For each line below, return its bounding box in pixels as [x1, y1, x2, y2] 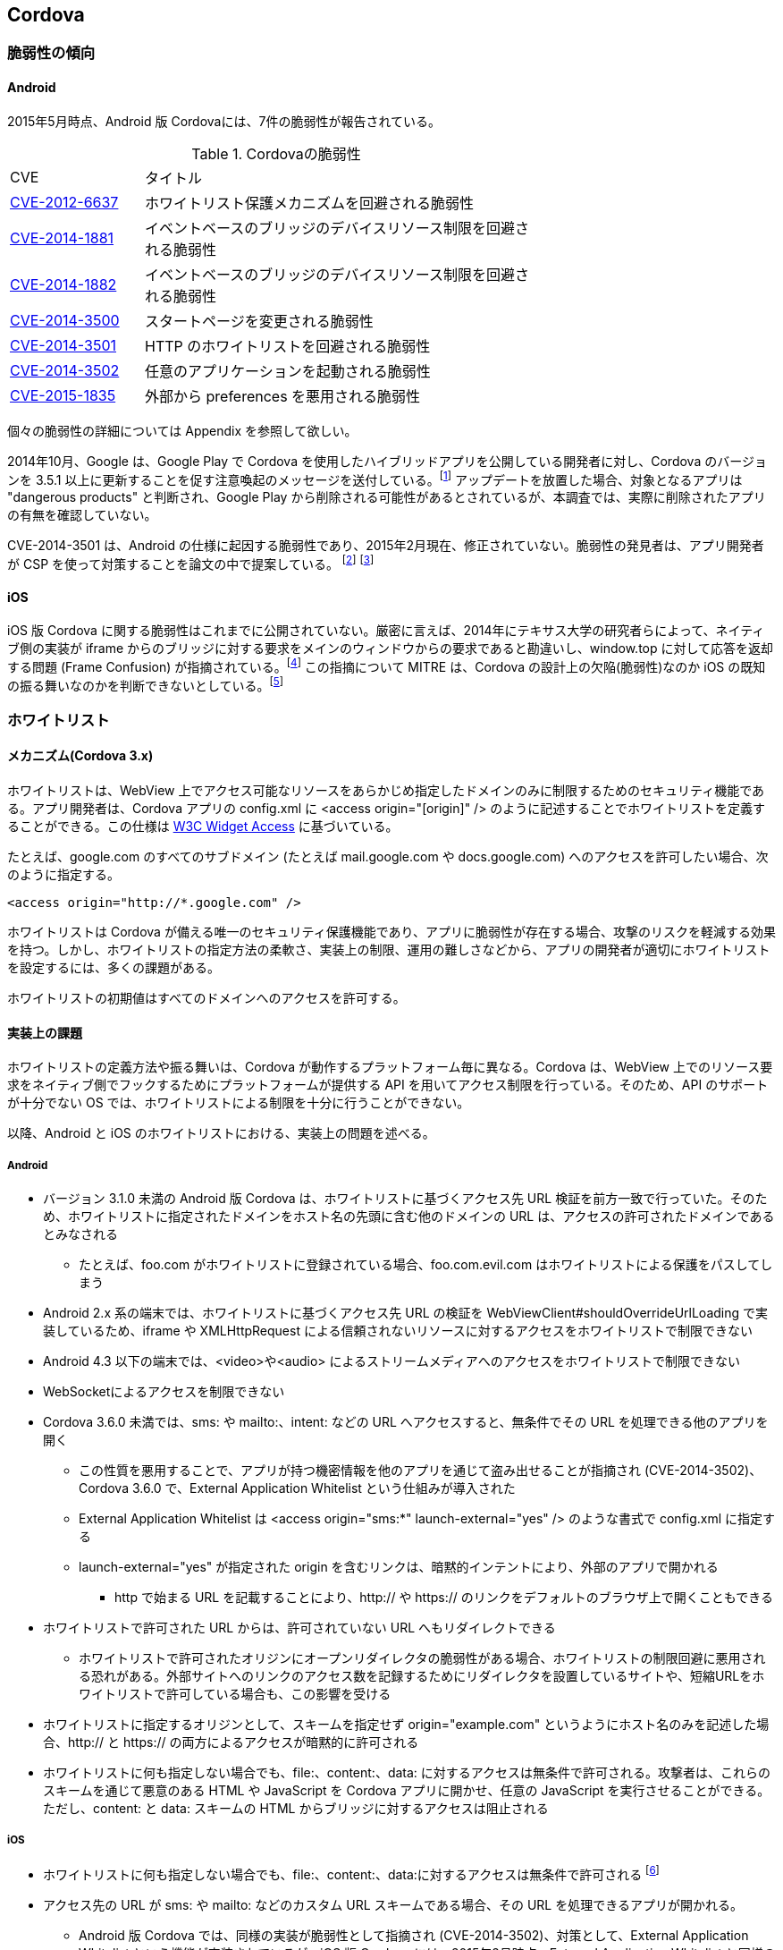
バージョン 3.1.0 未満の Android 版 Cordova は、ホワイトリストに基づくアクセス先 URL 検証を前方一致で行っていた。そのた [43, 1191, 768, 1207]
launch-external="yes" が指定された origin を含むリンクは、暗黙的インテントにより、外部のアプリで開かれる [79, 1559, 719, 1575]
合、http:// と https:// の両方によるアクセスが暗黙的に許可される [43, 1734, 419, 1751]
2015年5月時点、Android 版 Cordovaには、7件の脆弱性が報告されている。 [7, 113, 441, 129]
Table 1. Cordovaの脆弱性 [191, 144, 361, 163]
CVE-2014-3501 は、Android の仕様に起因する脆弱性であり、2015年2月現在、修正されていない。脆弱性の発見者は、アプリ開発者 [7, 538, 764, 554]
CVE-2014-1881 [10, 228, 114, 247]
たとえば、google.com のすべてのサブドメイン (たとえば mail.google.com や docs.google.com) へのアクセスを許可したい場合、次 [7, 849, 769, 865]
